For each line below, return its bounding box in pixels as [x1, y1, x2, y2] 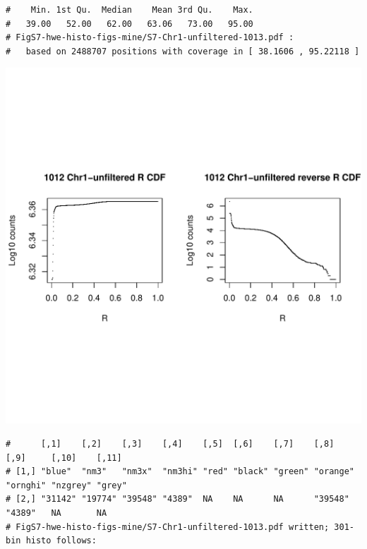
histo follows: [25, 536, 97, 546]
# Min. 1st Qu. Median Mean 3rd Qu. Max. [6, 5, 253, 15]
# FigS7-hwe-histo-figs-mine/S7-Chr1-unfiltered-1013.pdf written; [6, 521, 330, 532]
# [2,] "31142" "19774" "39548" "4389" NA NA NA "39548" [6, 494, 349, 505]
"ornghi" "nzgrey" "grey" [6, 480, 127, 490]
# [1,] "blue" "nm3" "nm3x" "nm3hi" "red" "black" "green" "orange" [6, 466, 354, 477]
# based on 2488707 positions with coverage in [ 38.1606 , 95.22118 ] [6, 46, 360, 56]
